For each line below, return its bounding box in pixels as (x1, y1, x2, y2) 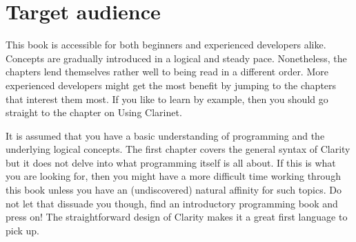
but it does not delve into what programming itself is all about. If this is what (6, 155, 336, 169)
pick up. (6, 223, 40, 237)
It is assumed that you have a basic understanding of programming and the (6, 128, 325, 142)
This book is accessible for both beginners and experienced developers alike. (6, 37, 326, 52)
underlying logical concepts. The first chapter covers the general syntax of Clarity (6, 142, 350, 156)
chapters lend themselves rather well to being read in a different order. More (6, 64, 328, 79)
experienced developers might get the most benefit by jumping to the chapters (6, 77, 337, 92)
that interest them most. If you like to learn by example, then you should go (6, 91, 328, 106)
